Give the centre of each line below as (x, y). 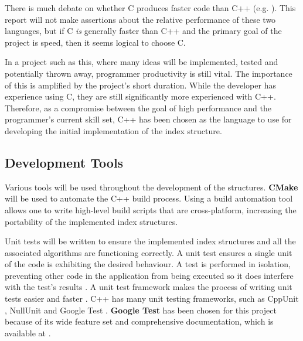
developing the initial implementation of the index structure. (113, 130)
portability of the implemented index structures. (91, 221)
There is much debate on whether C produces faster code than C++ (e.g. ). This (150, 8)
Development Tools (64, 162)
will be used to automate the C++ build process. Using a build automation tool (149, 198)
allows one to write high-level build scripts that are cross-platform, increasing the (151, 209)
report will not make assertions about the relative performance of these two (140, 19)
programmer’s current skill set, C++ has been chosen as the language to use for (148, 119)
